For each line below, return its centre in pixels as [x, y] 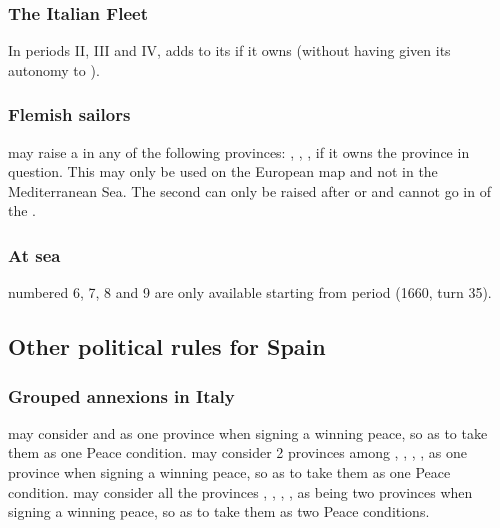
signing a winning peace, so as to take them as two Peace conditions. [219, 511]
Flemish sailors [69, 114]
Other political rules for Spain [167, 346]
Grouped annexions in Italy [121, 395]
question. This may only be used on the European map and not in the [223, 171]
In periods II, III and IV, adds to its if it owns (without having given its [229, 50]
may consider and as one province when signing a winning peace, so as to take [248, 432]
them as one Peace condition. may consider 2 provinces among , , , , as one [238, 452]
